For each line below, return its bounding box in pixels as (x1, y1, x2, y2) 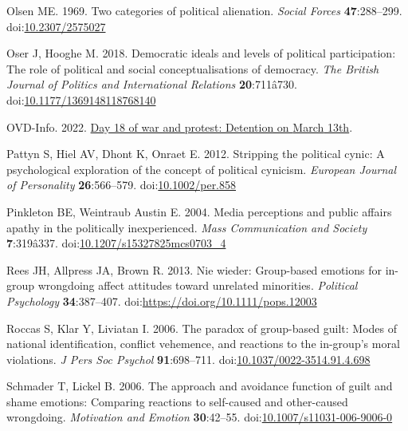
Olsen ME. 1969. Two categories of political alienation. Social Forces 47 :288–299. (6, 2, 402, 18)
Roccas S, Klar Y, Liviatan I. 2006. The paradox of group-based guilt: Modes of (6, 319, 397, 336)
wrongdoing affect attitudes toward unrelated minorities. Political (37, 277, 358, 294)
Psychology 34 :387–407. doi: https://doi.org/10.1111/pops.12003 (6, 292, 317, 309)
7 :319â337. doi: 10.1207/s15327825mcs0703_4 (6, 235, 226, 251)
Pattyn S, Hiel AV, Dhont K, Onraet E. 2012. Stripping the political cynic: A (6, 145, 385, 162)
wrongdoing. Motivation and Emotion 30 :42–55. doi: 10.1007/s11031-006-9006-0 (6, 409, 393, 425)
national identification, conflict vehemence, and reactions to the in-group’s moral (6, 335, 400, 352)
